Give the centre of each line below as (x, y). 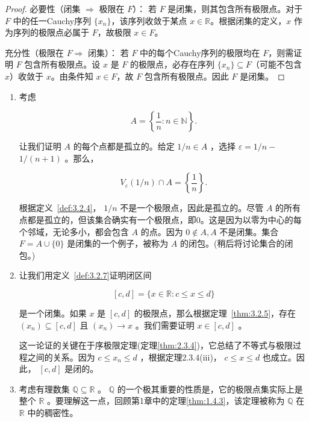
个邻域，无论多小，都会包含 (74, 231)
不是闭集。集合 (249, 231)
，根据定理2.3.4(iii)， (181, 357)
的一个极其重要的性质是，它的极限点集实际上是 (210, 389)
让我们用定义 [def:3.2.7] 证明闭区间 (85, 275)
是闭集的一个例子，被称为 (118, 243)
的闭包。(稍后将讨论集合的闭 (237, 243)
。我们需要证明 (165, 325)
